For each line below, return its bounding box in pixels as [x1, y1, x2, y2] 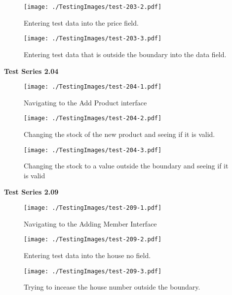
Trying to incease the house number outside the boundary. [24, 282, 200, 292]
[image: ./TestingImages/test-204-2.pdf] [24, 115, 162, 122]
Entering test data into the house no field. [24, 250, 151, 260]
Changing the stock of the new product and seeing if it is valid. [24, 129, 215, 139]
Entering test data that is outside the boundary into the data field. [24, 49, 227, 59]
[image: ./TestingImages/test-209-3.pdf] [24, 267, 162, 275]
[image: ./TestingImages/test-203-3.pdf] [24, 35, 162, 42]
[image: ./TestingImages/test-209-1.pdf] [24, 204, 162, 212]
